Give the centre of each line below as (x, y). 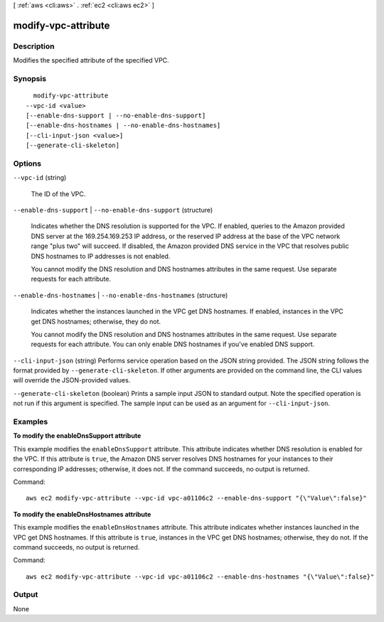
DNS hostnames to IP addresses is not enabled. (101, 256)
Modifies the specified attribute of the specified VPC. (91, 60)
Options (27, 163)
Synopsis (30, 78)
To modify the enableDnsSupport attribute (77, 436)
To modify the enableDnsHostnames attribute (82, 514)
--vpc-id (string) (40, 178)
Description (34, 46)
